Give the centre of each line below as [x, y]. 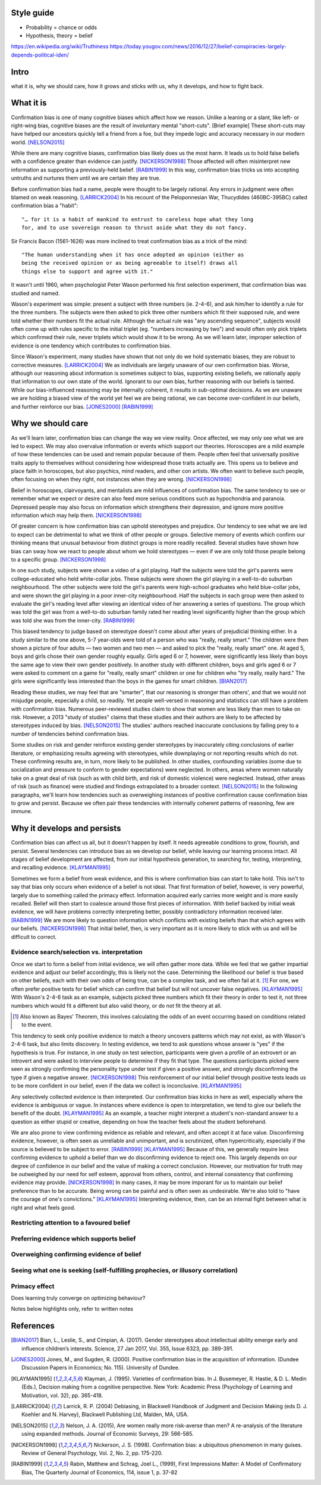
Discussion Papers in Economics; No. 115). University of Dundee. [101, 1368]
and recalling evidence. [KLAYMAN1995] [61, 867]
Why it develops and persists [66, 828]
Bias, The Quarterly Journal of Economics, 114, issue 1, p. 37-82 [100, 1472]
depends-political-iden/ [40, 55]
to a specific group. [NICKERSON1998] [59, 559]
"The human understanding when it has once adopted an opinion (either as [133, 255]
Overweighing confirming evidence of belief [76, 1254]
